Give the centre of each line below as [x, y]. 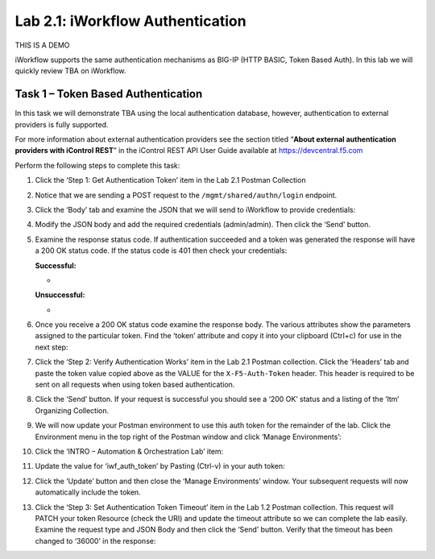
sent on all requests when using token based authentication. [135, 385]
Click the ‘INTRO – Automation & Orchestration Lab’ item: [129, 451]
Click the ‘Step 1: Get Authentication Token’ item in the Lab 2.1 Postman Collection [170, 180]
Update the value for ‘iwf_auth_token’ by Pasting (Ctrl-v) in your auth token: [160, 466]
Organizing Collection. [72, 410]
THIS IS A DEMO [42, 45]
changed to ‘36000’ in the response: [95, 540]
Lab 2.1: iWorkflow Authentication [130, 21]
